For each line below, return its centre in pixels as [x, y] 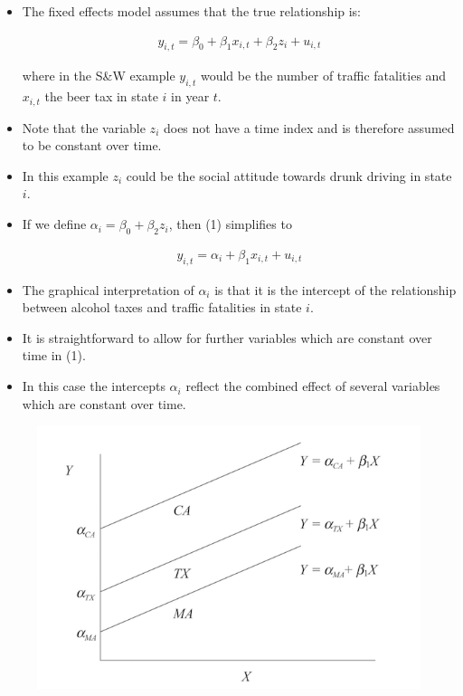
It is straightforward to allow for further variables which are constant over [227, 337]
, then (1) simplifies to [230, 224]
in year [190, 96]
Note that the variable [84, 127]
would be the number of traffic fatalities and [323, 76]
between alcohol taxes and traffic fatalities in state [162, 307]
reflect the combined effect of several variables [313, 386]
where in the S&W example [99, 76]
